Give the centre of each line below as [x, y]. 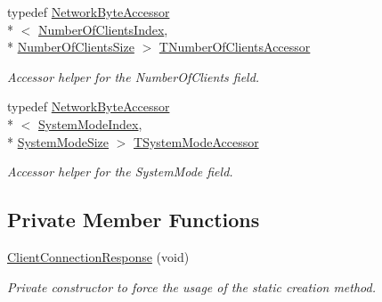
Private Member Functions [134, 220]
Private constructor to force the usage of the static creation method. [192, 286]
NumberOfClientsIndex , [103, 29]
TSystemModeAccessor [196, 141]
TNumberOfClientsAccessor [235, 47]
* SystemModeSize [58, 141]
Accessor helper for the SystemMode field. [120, 171]
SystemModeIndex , [90, 123]
